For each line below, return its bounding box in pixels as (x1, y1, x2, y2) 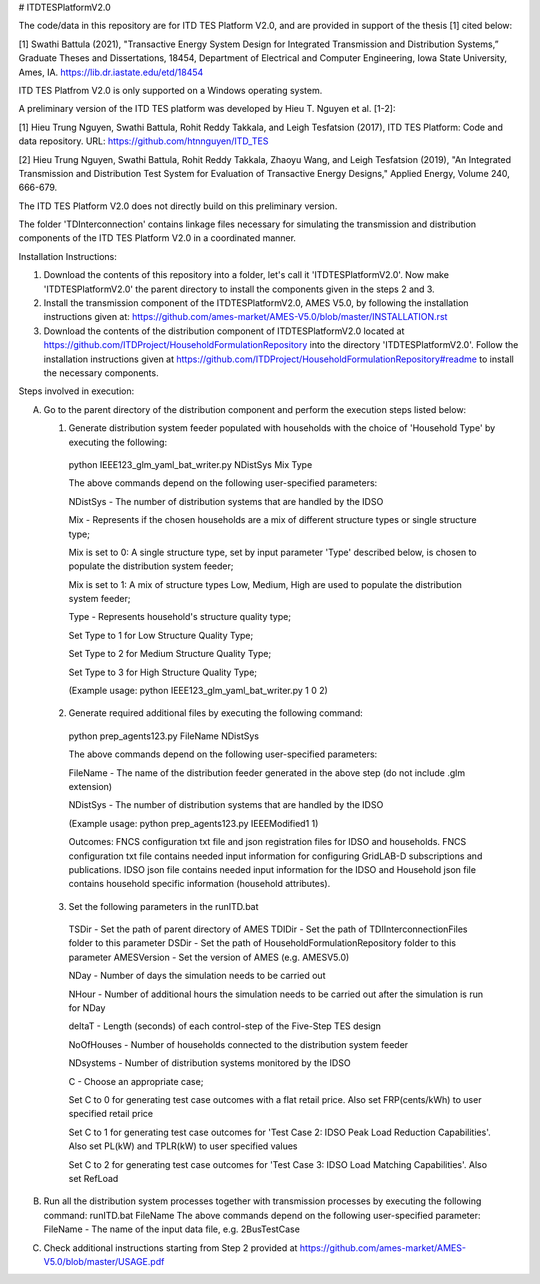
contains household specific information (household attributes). (68, 878, 331, 890)
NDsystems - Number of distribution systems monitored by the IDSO (68, 1057, 351, 1069)
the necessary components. (43, 366, 159, 379)
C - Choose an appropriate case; (68, 1075, 204, 1087)
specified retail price (68, 1108, 154, 1120)
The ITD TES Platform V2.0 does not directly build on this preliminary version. (18, 200, 338, 212)
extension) (68, 780, 113, 792)
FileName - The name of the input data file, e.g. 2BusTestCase (43, 1223, 300, 1235)
